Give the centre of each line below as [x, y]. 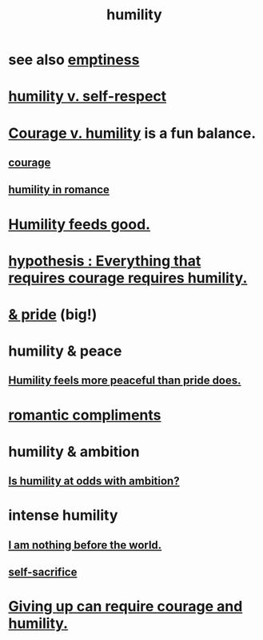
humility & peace [65, 351]
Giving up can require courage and [126, 607]
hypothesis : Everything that [105, 261]
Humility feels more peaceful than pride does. [125, 381]
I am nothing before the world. [85, 545]
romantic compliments [85, 415]
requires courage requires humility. [128, 278]
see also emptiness [74, 60]
